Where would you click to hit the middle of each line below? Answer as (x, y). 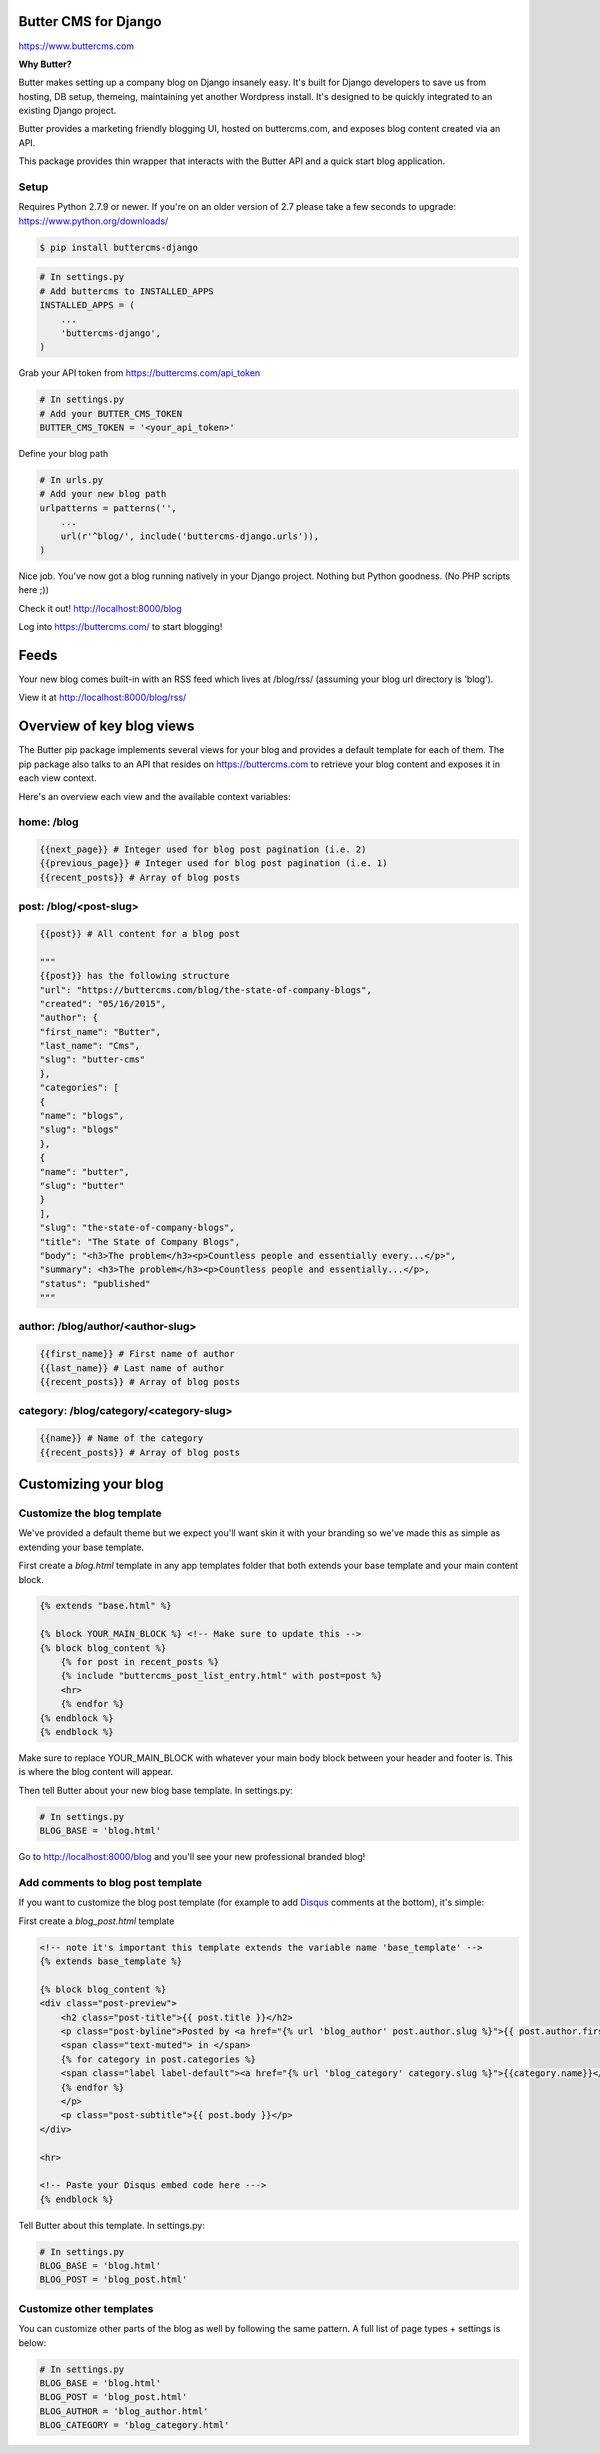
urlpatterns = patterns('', (108, 508)
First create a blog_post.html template (96, 1921)
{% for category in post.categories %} (158, 2059)
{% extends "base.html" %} (105, 1606)
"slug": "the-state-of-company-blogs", (137, 1228)
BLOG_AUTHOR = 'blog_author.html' (124, 2411)
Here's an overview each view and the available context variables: (154, 796)
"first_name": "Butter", (100, 1031)
